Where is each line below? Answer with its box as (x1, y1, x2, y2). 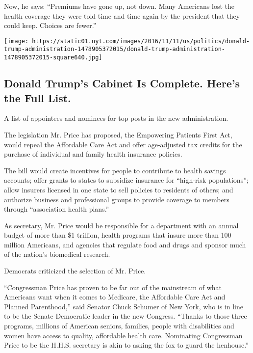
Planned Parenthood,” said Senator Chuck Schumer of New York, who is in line (4, 301, 244, 311)
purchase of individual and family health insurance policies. (4, 149, 182, 159)
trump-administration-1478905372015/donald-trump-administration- (4, 46, 226, 53)
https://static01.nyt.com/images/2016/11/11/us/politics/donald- (32, 37, 250, 45)
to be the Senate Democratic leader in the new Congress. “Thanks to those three (4, 311, 247, 321)
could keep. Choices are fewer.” (4, 20, 97, 30)
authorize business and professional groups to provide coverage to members (4, 194, 229, 204)
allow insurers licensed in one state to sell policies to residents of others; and (4, 184, 233, 194)
